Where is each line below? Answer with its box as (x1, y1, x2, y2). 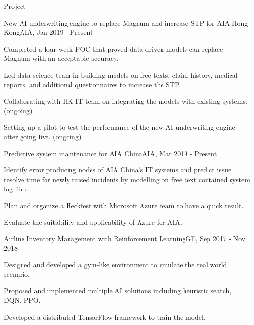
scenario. (4, 269, 30, 279)
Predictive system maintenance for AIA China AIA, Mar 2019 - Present (4, 148, 217, 158)
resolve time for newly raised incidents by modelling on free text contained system (4, 174, 250, 184)
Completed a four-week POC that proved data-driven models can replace (4, 43, 223, 54)
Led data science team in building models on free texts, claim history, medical (4, 69, 238, 80)
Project (4, 1, 26, 11)
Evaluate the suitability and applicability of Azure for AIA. (4, 217, 183, 227)
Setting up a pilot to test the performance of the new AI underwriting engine (4, 122, 235, 132)
